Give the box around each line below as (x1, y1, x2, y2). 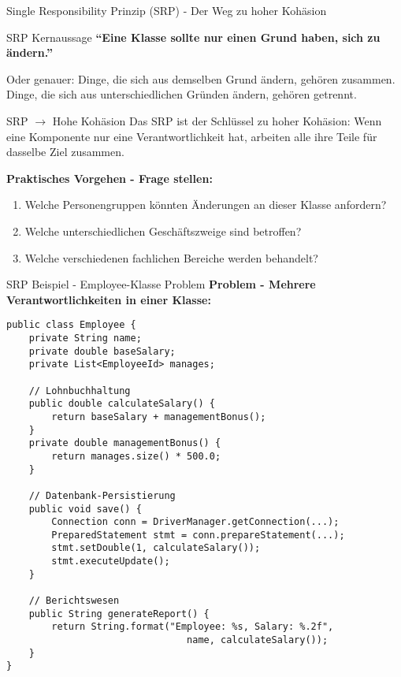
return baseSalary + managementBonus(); (51, 411, 266, 422)
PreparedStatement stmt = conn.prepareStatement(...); (51, 529, 345, 541)
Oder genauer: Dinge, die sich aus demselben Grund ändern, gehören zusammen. (6, 70, 395, 87)
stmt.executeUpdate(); (51, 556, 170, 567)
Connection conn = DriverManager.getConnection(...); (51, 516, 340, 528)
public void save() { (28, 503, 142, 515)
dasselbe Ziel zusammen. (6, 143, 124, 160)
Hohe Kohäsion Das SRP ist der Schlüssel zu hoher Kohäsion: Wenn (52, 112, 382, 128)
